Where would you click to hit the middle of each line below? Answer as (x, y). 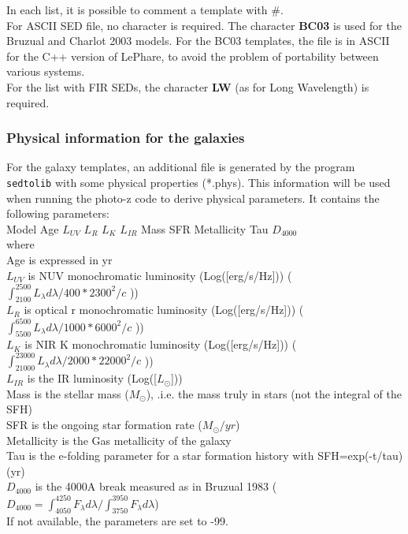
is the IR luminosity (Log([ (92, 378)
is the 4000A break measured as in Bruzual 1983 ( (156, 486)
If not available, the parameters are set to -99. (117, 521)
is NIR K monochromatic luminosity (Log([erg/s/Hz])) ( (161, 344)
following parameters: (58, 213)
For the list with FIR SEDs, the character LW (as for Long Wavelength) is (188, 86)
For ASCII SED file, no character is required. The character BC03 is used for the (204, 25)
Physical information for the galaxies (126, 138)
